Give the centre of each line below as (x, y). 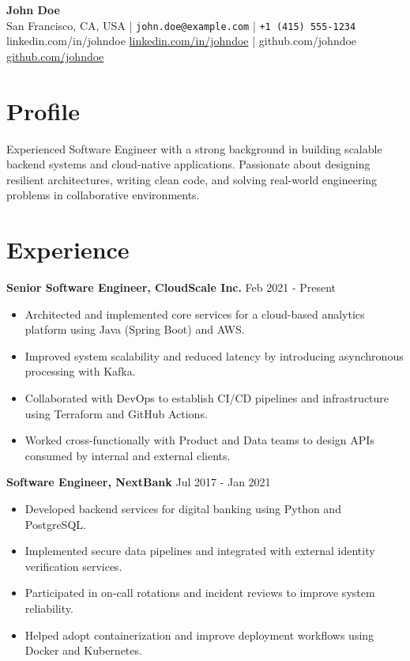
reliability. (49, 608)
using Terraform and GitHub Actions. (116, 413)
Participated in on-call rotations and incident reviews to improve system (200, 593)
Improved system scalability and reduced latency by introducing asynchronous (214, 355)
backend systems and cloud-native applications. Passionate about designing (188, 164)
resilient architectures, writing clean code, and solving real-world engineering (192, 179)
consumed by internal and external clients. (128, 455)
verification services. (73, 566)
